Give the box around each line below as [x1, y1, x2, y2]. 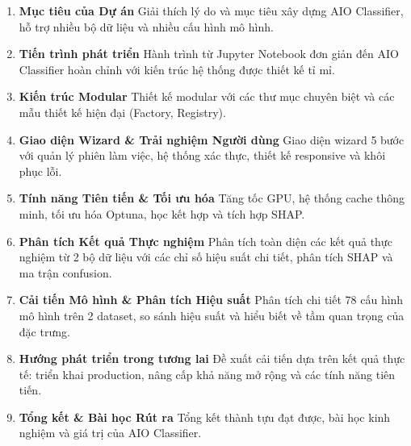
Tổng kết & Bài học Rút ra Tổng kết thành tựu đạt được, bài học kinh [19, 408, 391, 425]
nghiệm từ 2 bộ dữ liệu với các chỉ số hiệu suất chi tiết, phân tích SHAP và [19, 248, 393, 265]
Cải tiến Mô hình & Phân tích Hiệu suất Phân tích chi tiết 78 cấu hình [19, 291, 404, 308]
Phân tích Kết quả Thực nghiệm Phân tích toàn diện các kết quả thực [19, 232, 392, 249]
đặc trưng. [19, 323, 70, 340]
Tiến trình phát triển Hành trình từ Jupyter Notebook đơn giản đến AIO [19, 45, 399, 62]
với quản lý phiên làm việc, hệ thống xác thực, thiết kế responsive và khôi [19, 147, 386, 164]
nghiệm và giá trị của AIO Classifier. [19, 424, 202, 441]
